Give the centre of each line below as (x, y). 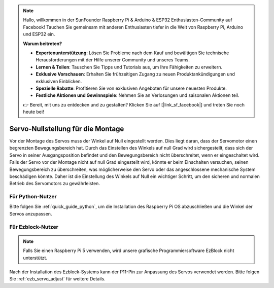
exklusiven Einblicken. (59, 81)
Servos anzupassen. (31, 213)
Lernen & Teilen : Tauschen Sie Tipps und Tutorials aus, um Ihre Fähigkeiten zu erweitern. (129, 67)
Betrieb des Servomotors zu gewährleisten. (55, 184)
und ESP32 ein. (39, 34)
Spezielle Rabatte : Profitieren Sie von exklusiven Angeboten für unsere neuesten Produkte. (131, 88)
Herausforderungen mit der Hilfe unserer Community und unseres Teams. (113, 60)
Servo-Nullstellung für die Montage (67, 129)
